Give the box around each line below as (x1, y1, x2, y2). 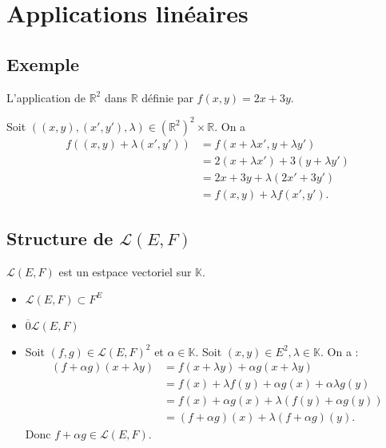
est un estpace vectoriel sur (58, 264, 192, 280)
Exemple (6, 51, 79, 76)
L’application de (6, 89, 86, 105)
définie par (141, 89, 193, 105)
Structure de (6, 226, 113, 251)
